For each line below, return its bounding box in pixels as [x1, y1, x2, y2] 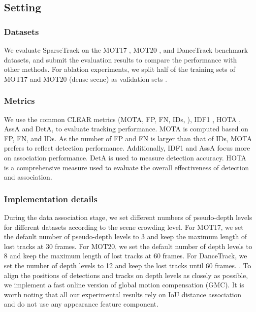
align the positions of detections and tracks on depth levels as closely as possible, [4, 270, 248, 280]
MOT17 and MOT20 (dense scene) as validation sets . [4, 73, 167, 84]
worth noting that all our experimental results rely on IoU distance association [4, 289, 242, 299]
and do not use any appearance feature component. [4, 299, 159, 309]
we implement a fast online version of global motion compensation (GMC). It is [4, 280, 244, 290]
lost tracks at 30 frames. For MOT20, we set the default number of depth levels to [4, 241, 252, 251]
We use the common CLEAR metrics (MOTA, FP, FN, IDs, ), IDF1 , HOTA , [4, 114, 241, 124]
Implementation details [4, 192, 97, 205]
